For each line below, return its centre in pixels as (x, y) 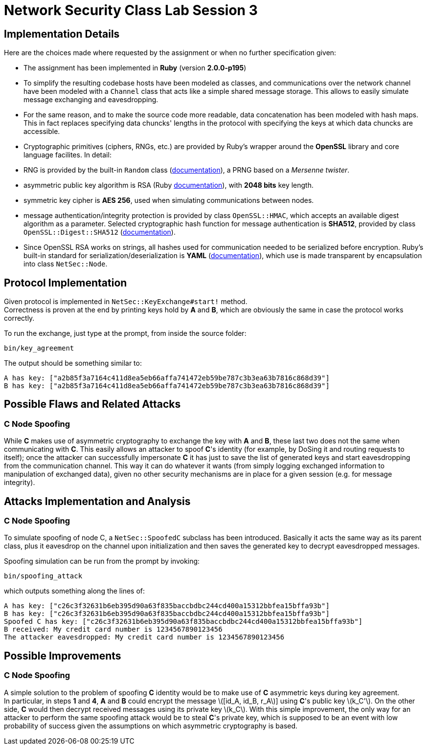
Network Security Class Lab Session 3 (131, 10)
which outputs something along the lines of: (75, 591)
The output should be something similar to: (73, 363)
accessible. (42, 132)
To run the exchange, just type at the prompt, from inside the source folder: (125, 333)
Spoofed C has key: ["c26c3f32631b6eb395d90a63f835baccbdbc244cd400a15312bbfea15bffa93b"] (183, 622)
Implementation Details (62, 34)
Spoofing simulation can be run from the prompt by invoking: (102, 561)
